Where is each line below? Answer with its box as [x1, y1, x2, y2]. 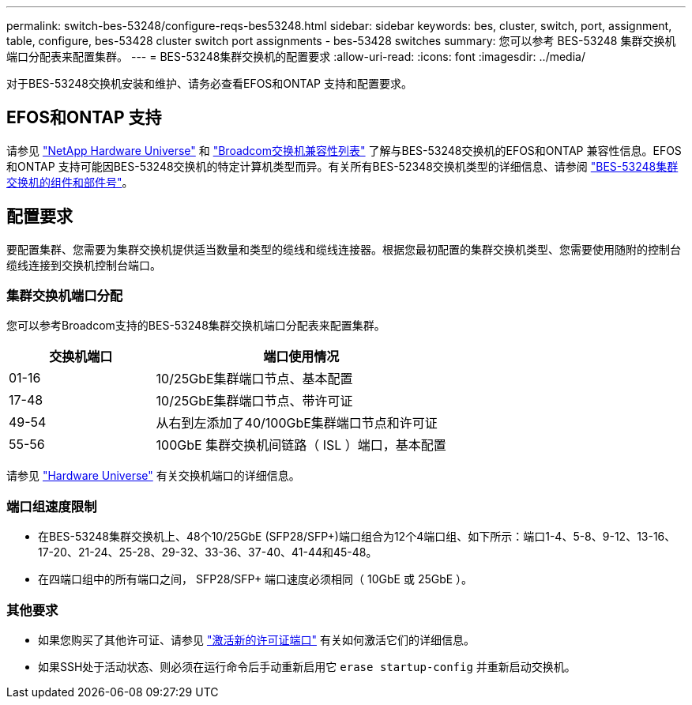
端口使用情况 [263, 349, 340, 365]
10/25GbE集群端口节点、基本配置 [156, 371, 353, 387]
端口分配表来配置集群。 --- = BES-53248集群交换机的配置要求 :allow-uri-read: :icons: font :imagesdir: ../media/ [6, 50, 585, 63]
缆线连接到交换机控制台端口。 [6, 258, 161, 272]
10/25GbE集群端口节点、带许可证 [156, 393, 353, 409]
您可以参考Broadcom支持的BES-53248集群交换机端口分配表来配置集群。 [6, 319, 385, 333]
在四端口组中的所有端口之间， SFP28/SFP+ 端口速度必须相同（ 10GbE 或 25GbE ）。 [38, 572, 473, 586]
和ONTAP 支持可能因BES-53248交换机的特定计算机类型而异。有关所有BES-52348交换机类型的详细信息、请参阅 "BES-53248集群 [6, 159, 679, 173]
